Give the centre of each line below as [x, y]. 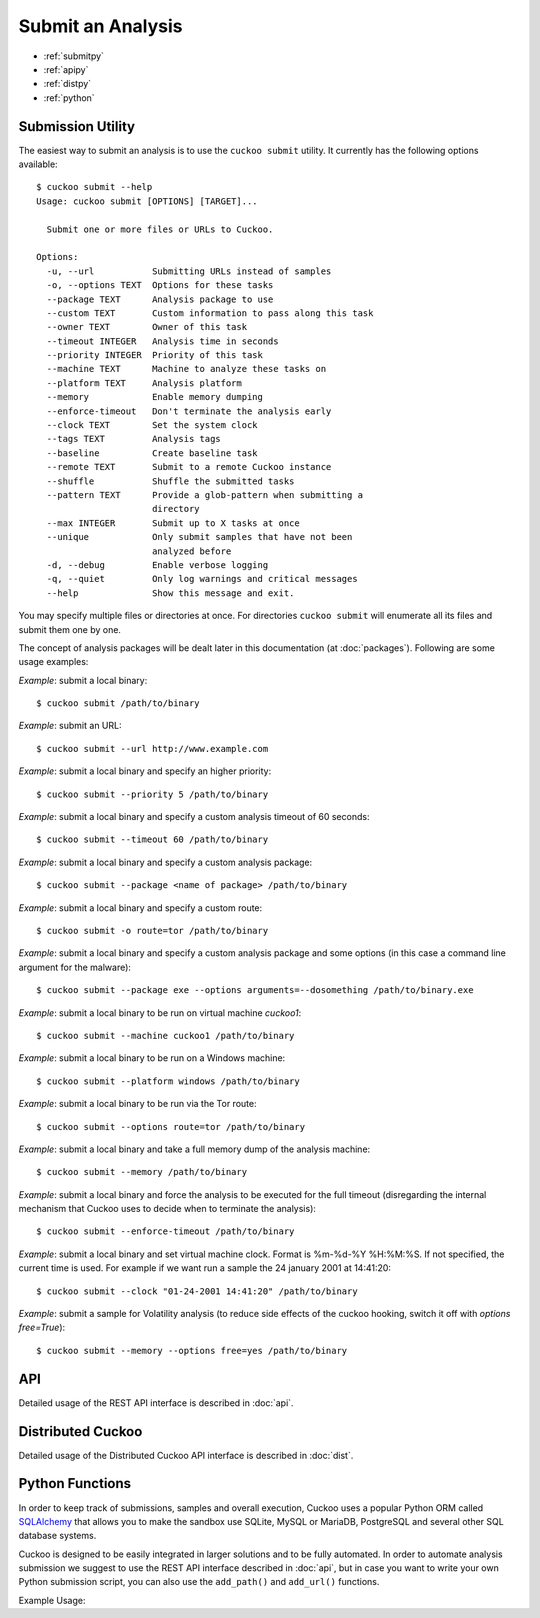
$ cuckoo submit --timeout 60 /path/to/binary [152, 839]
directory [175, 509]
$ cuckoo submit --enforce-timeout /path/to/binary [165, 1231]
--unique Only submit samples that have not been [199, 537]
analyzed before [191, 551]
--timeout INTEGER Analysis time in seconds [162, 341]
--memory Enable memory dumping [155, 397]
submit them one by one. [70, 629]
